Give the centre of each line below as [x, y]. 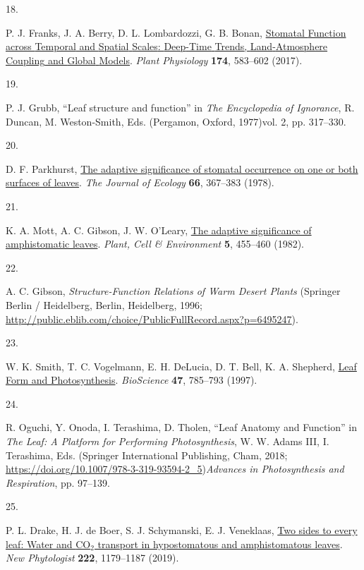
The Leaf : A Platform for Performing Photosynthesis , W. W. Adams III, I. [168, 441]
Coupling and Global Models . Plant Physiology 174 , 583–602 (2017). [154, 60]
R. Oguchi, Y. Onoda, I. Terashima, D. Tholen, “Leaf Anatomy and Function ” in [181, 427]
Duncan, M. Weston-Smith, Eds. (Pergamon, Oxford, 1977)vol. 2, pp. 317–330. [176, 121]
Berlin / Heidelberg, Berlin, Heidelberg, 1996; [104, 304]
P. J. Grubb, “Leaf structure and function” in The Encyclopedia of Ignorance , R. [180, 107]
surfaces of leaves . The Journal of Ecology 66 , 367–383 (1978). [140, 182]
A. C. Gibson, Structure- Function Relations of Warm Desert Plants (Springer [173, 291]
